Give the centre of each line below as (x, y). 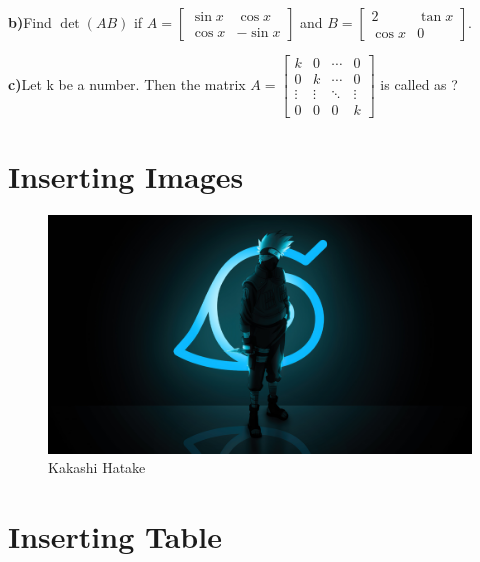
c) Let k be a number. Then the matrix (127, 84)
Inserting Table (115, 536)
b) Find (30, 22)
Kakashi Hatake (97, 467)
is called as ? (419, 84)
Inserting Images (126, 176)
